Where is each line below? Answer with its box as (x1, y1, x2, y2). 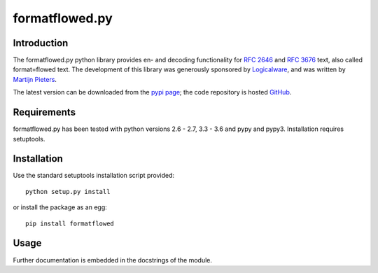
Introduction (13, 37, 69, 49)
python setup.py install (25, 188, 111, 195)
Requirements (13, 106, 76, 118)
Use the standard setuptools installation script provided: (13, 171, 175, 180)
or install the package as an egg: (13, 203, 108, 211)
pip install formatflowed (25, 219, 115, 227)
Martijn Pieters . (13, 75, 57, 83)
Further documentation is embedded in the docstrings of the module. (13, 255, 213, 264)
